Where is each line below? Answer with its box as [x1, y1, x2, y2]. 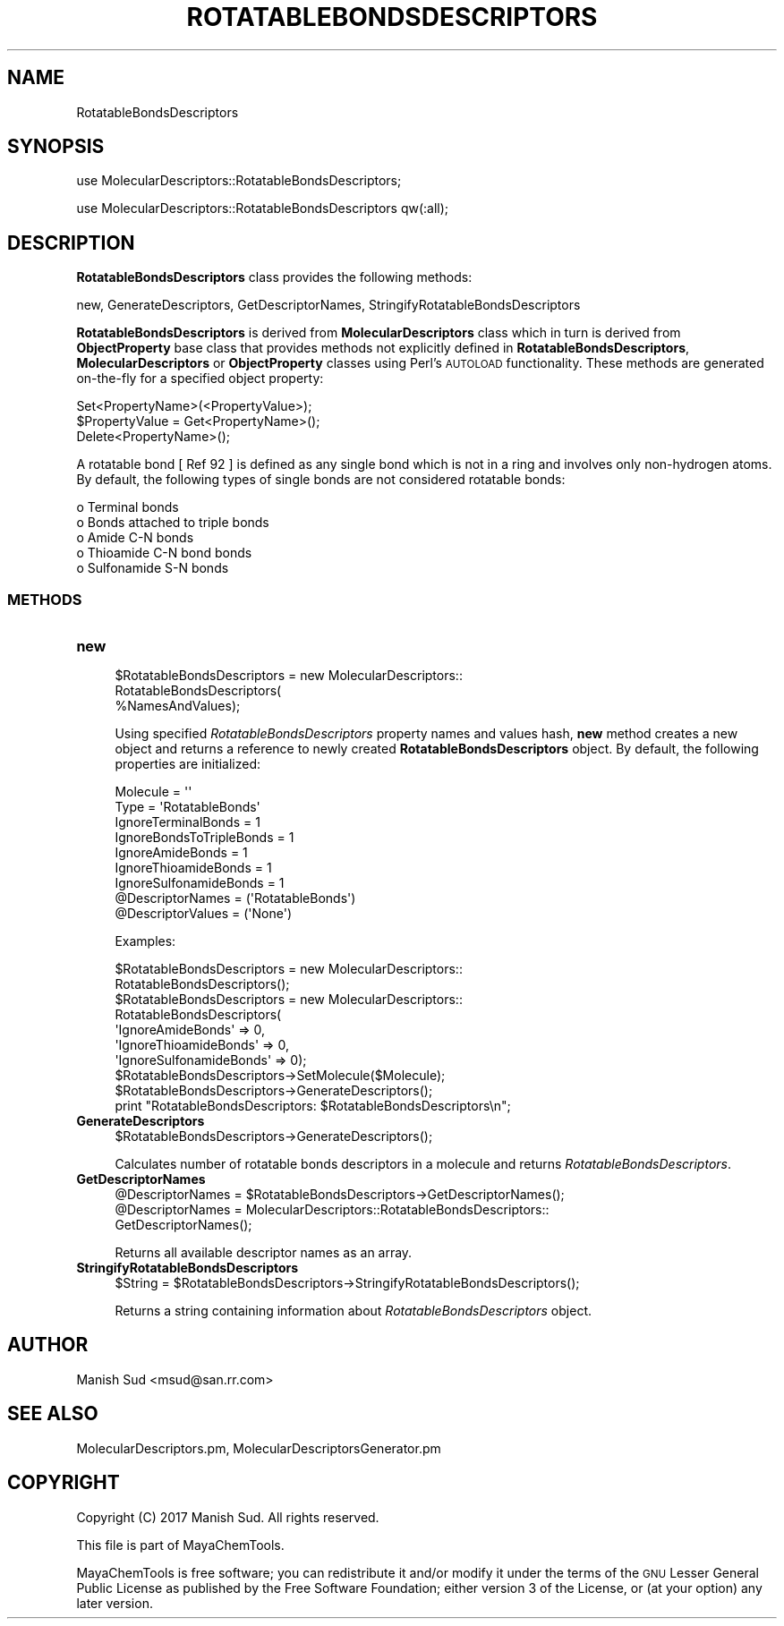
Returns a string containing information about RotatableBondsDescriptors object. [115, 1303, 592, 1319]
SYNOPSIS [7, 135, 105, 158]
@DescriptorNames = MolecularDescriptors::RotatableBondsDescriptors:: [115, 1202, 550, 1218]
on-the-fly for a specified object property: [76, 370, 324, 387]
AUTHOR [7, 1333, 89, 1357]
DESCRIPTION [7, 231, 135, 254]
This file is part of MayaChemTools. [76, 1537, 285, 1553]
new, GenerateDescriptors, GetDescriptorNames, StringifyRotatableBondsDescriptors [76, 297, 581, 313]
